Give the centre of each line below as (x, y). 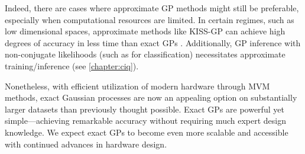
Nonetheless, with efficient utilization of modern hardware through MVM (137, 86)
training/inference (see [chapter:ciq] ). (72, 65)
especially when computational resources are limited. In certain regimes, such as (150, 19)
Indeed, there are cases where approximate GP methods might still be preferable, (152, 8)
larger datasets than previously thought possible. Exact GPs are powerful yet (145, 109)
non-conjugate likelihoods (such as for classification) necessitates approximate (145, 54)
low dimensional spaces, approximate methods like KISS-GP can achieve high (145, 31)
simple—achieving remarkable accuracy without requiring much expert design (146, 121)
